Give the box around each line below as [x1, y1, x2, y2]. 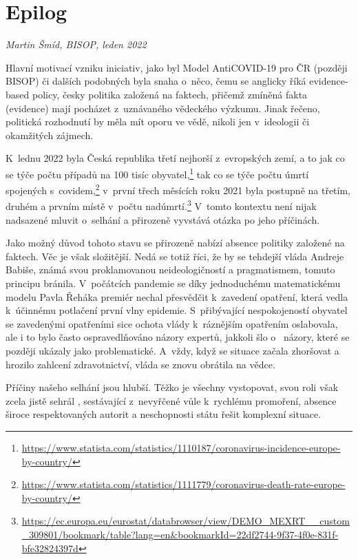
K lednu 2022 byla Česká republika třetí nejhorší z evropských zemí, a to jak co [6, 151, 345, 165]
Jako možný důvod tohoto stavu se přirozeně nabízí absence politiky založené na [6, 235, 345, 250]
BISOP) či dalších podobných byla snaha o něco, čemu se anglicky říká [6, 74, 306, 88]
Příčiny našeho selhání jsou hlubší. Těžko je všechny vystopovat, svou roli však [6, 380, 339, 394]
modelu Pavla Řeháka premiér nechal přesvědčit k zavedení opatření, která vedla [6, 289, 348, 304]
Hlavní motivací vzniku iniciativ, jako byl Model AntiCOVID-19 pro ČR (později [6, 60, 348, 74]
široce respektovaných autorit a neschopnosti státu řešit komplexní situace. [6, 407, 322, 421]
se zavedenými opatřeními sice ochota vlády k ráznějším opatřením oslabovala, [6, 316, 338, 330]
